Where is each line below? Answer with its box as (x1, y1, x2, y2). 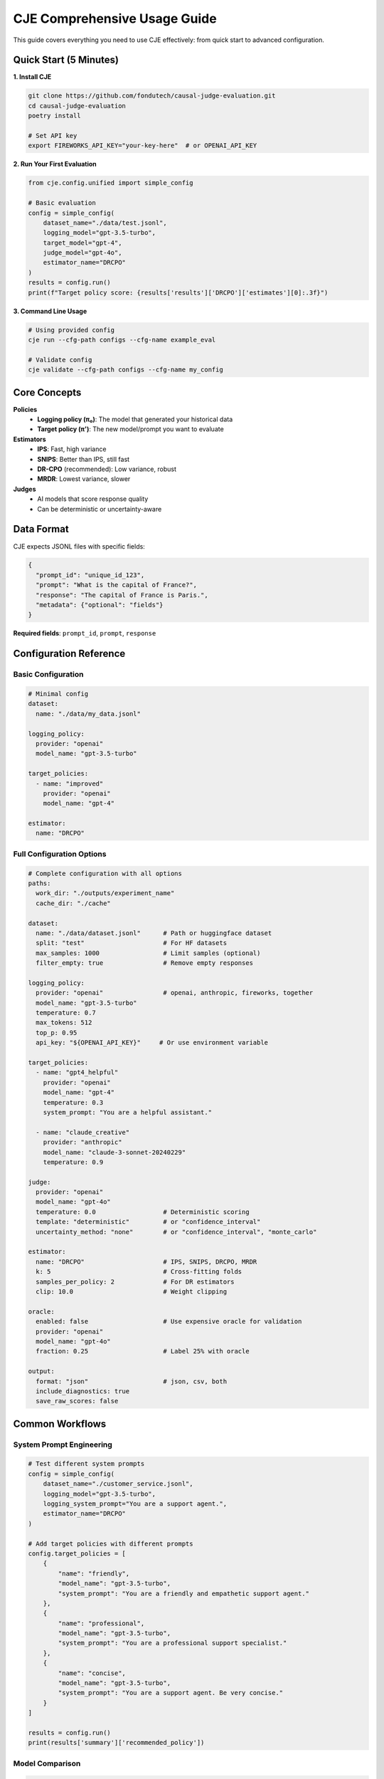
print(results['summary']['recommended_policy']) (28, 1738, 205, 1747)
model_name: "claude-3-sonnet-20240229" (43, 1148, 186, 1156)
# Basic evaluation (28, 199, 96, 207)
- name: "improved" (36, 779, 104, 788)
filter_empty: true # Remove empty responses (36, 959, 254, 967)
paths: (28, 879, 51, 887)
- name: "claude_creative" (36, 1128, 130, 1136)
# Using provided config (28, 326, 115, 334)
